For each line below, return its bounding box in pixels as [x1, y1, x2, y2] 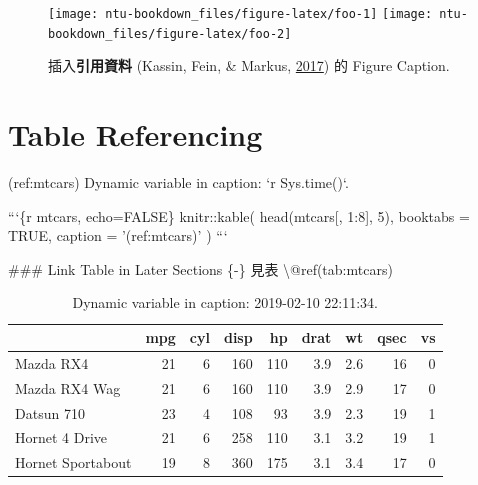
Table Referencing [8, 114, 263, 155]
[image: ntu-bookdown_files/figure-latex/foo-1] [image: [48, 7, 433, 21]
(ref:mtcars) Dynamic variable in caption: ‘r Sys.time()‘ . [8, 172, 349, 193]
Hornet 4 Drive [15, 427, 108, 448]
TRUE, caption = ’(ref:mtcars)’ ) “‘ [8, 225, 228, 246]
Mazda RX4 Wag [15, 377, 121, 398]
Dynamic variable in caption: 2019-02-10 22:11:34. [72, 292, 379, 313]
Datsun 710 [15, 402, 85, 423]
